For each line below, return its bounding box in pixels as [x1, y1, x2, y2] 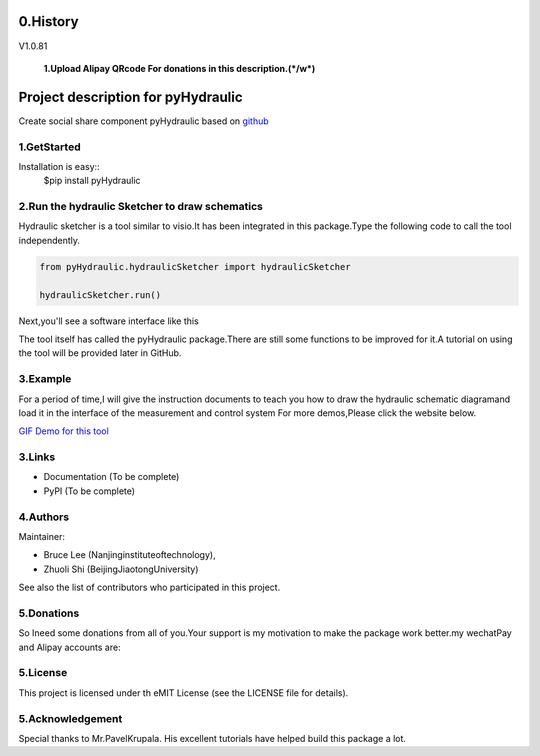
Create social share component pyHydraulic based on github [18, 115, 269, 127]
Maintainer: [18, 531, 65, 542]
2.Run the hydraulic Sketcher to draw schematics [18, 200, 264, 214]
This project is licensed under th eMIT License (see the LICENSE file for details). [18, 686, 349, 699]
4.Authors [18, 510, 70, 524]
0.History [18, 13, 79, 30]
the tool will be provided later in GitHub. [18, 347, 182, 359]
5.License [18, 666, 68, 680]
